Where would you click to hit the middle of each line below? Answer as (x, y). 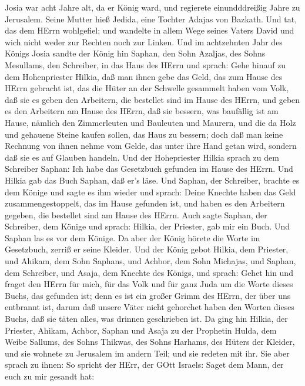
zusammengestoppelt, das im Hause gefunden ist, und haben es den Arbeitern (145, 203)
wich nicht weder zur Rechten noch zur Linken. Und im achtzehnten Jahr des (144, 41)
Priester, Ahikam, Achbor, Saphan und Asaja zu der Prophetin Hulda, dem (141, 330)
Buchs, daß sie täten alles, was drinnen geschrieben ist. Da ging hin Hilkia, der (146, 319)
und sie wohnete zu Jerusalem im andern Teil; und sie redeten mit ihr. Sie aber (147, 353)
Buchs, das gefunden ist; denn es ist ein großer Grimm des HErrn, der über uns (148, 295)
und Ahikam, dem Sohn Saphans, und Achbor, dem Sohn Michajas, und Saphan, (150, 261)
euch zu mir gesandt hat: (50, 376)
